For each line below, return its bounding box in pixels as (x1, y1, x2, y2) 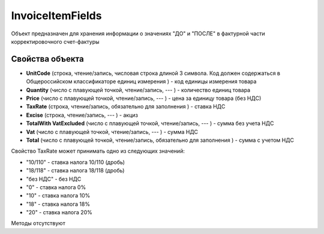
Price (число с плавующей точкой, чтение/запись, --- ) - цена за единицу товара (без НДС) (26, 95, 262, 102)
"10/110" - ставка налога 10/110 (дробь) (26, 159, 125, 166)
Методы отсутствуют (11, 220, 65, 227)
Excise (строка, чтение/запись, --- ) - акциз (26, 111, 138, 118)
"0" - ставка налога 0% (26, 183, 86, 191)
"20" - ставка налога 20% (26, 209, 92, 216)
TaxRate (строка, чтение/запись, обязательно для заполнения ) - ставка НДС (26, 103, 226, 110)
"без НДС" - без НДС (26, 175, 82, 183)
